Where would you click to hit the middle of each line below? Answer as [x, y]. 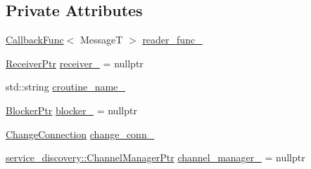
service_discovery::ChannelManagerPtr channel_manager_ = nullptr [155, 157]
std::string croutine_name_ [65, 87]
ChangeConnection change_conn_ [80, 134]
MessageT [101, 40]
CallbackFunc [35, 40]
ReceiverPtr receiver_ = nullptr [75, 63]
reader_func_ [172, 40]
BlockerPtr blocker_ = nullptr [71, 110]
